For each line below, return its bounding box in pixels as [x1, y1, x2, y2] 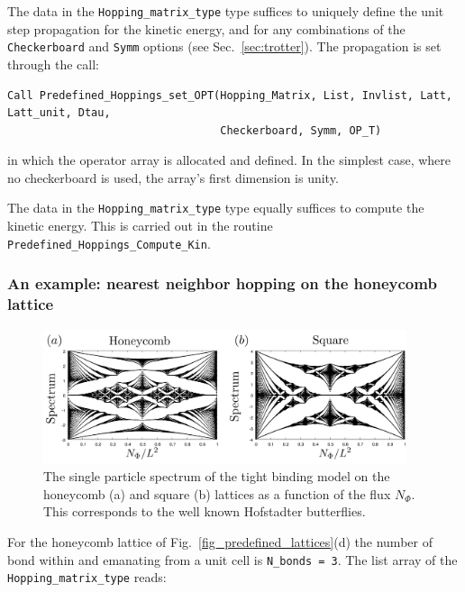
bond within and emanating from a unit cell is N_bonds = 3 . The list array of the [7, 550, 458, 569]
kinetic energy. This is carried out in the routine [7, 216, 273, 235]
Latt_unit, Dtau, [7, 106, 111, 120]
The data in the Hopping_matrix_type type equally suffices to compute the [7, 198, 424, 217]
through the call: [7, 54, 99, 73]
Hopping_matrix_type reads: [7, 568, 167, 587]
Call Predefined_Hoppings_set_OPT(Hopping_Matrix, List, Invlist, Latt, [7, 88, 452, 102]
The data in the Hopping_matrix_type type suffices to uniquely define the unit [7, 2, 444, 20]
